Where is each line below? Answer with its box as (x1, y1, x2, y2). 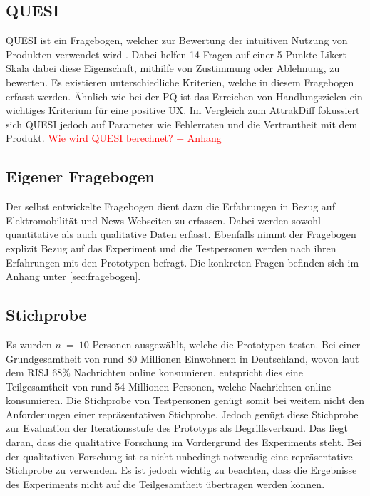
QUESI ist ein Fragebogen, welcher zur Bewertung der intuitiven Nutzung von (6, 33, 348, 48)
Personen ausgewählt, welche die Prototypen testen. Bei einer (92, 336, 361, 351)
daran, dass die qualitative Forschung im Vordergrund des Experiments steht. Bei (6, 435, 362, 450)
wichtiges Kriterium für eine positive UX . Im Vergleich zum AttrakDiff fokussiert (6, 103, 360, 118)
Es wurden (6, 336, 52, 351)
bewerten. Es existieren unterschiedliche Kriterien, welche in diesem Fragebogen (6, 74, 354, 89)
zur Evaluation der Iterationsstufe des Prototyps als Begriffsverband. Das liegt (6, 420, 348, 435)
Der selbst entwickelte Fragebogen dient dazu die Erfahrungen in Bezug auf (6, 199, 335, 214)
